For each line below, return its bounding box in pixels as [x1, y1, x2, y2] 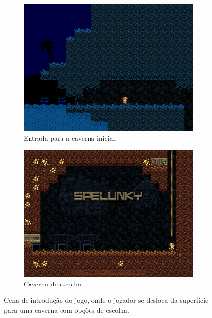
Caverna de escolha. [24, 278, 84, 288]
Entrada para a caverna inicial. [24, 132, 117, 143]
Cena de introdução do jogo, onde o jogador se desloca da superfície [4, 295, 209, 305]
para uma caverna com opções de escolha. [4, 304, 129, 315]
